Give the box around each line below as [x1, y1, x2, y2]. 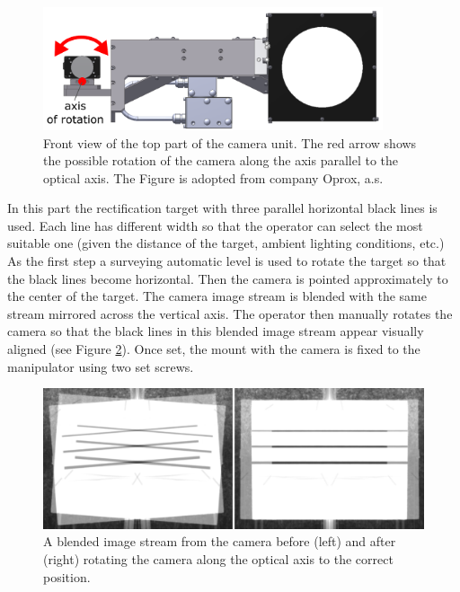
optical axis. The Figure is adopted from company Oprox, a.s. [43, 168, 384, 187]
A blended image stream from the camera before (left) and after [43, 532, 396, 551]
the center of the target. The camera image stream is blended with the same [7, 287, 427, 305]
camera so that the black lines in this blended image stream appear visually [7, 322, 424, 340]
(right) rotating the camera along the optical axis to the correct [43, 549, 394, 568]
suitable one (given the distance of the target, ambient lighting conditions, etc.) [7, 234, 445, 252]
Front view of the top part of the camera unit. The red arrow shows [43, 133, 417, 152]
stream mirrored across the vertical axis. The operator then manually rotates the [7, 304, 453, 323]
